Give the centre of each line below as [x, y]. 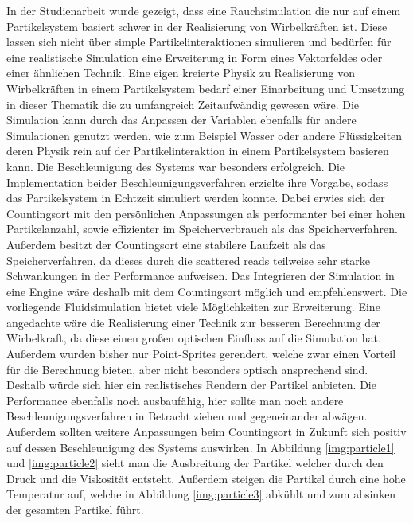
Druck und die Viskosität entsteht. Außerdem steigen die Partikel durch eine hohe [206, 478]
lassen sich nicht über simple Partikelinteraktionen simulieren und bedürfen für [199, 42]
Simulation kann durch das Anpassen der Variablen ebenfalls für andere [181, 120]
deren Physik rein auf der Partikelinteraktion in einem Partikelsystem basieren [198, 151]
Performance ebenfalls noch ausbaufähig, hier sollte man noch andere [175, 400]
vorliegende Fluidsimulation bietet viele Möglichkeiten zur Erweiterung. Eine [193, 307]
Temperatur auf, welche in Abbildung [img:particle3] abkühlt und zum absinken [201, 494]
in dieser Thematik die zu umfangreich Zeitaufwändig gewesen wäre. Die [183, 104]
